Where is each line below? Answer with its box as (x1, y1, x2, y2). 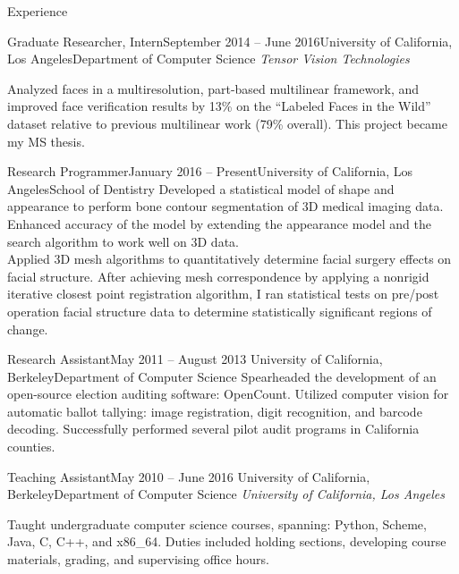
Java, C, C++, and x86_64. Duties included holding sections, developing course (7, 532, 446, 551)
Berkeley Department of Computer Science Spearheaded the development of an (7, 367, 437, 385)
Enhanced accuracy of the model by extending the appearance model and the (7, 214, 431, 232)
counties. (7, 437, 55, 456)
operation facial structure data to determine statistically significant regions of (7, 301, 432, 320)
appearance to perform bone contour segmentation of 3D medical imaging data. (7, 197, 444, 215)
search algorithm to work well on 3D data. (7, 232, 239, 250)
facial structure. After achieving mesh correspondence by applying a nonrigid (7, 266, 429, 285)
